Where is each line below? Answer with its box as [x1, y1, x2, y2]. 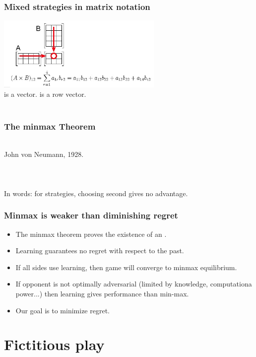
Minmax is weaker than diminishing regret [4, 209, 178, 221]
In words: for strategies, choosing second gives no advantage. [4, 188, 188, 198]
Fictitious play [4, 334, 105, 355]
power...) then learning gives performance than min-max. [15, 288, 189, 299]
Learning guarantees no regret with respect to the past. [15, 245, 184, 256]
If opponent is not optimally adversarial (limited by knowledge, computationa [15, 279, 252, 289]
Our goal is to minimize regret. [15, 305, 110, 315]
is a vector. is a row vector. [4, 89, 86, 99]
